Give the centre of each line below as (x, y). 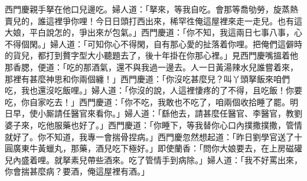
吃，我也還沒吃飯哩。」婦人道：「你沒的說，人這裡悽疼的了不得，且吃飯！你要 (153, 90)
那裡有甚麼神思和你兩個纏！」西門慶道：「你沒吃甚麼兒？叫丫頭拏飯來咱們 (147, 78)
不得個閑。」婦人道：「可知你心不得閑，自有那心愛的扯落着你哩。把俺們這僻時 (153, 43)
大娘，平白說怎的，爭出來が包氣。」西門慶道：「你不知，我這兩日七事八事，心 (153, 32)
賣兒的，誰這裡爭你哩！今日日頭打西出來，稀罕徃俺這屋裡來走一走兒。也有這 (153, 20)
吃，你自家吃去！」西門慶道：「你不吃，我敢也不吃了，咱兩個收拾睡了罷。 (147, 101)
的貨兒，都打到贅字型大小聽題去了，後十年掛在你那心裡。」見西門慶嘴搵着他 (151, 55)
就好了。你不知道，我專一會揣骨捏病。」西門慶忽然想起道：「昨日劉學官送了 (149, 136)
